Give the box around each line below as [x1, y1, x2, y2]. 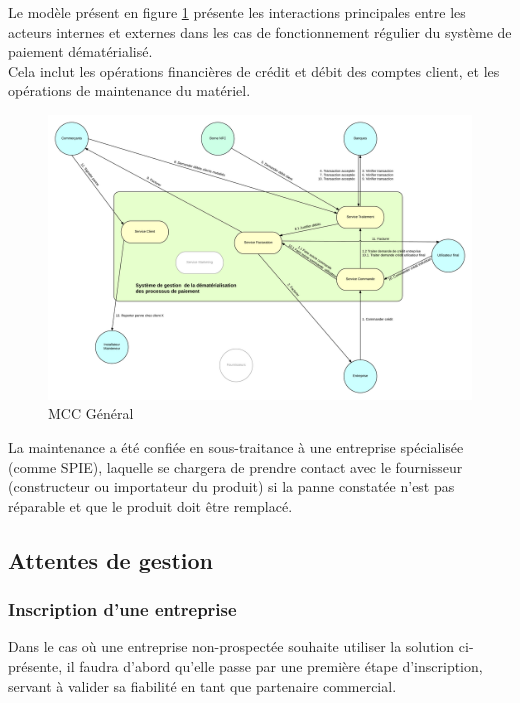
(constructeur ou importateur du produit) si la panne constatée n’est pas [8, 476, 455, 497]
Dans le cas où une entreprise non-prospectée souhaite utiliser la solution [8, 636, 455, 657]
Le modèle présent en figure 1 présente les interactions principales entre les [8, 2, 466, 22]
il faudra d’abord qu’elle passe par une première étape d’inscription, [66, 656, 483, 676]
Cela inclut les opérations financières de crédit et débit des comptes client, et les [8, 60, 500, 81]
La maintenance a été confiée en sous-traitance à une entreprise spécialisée [8, 437, 464, 458]
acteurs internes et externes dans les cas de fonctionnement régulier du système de [8, 21, 512, 42]
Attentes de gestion [8, 544, 213, 575]
